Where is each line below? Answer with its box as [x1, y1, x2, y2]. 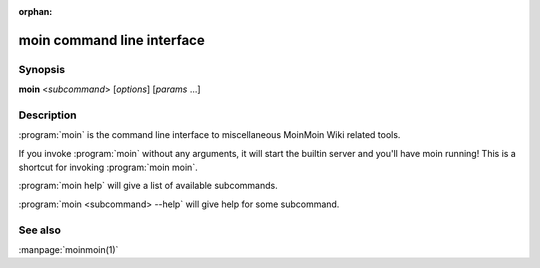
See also [18, 223, 62, 237]
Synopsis [18, 62, 65, 76]
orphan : [18, 6, 53, 17]
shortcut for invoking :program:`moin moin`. [18, 161, 199, 174]
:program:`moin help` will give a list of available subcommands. [18, 180, 279, 192]
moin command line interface [18, 31, 205, 49]
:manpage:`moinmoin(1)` [18, 244, 119, 255]
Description [18, 108, 77, 122]
